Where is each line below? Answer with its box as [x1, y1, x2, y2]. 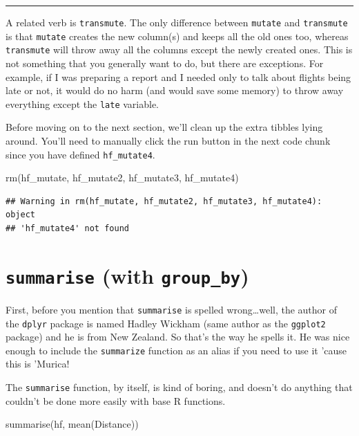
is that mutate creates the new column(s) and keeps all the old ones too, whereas [6, 28, 349, 43]
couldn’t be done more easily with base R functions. [6, 393, 226, 408]
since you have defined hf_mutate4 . [6, 147, 155, 161]
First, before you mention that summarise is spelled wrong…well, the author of [6, 302, 338, 316]
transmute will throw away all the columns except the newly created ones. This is [6, 42, 353, 57]
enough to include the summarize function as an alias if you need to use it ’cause [6, 343, 347, 357]
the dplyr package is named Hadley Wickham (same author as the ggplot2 [6, 316, 326, 330]
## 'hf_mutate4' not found [6, 224, 129, 234]
